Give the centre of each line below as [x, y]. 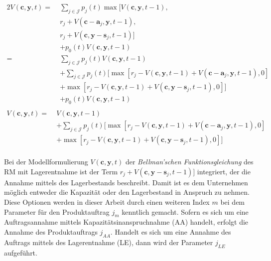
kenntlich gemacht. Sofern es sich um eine [185, 211]
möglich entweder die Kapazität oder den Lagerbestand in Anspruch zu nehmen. [127, 192]
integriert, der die [224, 171]
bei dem [233, 201]
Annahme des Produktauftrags [51, 231]
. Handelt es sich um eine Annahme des [171, 231]
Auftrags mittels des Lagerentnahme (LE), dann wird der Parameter [109, 242]
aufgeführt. [21, 252]
